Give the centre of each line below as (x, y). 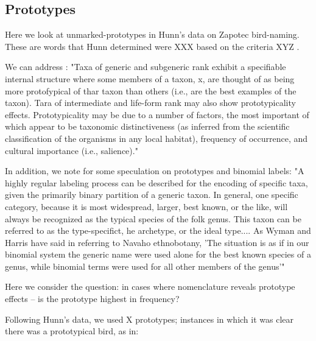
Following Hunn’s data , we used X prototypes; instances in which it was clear (149, 319)
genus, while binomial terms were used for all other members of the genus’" (145, 266)
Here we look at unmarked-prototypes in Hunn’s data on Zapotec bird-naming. (152, 34)
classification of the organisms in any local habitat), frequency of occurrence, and (156, 138)
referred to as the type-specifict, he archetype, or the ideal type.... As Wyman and (158, 230)
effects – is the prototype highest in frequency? (92, 299)
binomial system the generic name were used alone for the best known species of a (158, 254)
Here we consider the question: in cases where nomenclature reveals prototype (150, 287)
